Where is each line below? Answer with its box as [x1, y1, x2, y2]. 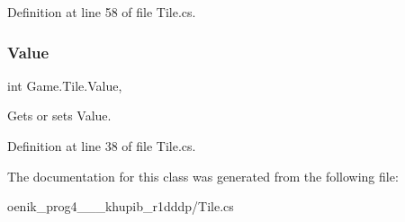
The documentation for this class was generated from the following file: [7, 166, 399, 185]
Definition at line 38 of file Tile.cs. [7, 137, 196, 155]
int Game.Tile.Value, [7, 75, 122, 94]
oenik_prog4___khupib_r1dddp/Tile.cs [7, 197, 234, 216]
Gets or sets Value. [7, 106, 112, 125]
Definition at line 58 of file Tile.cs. [7, 3, 196, 21]
